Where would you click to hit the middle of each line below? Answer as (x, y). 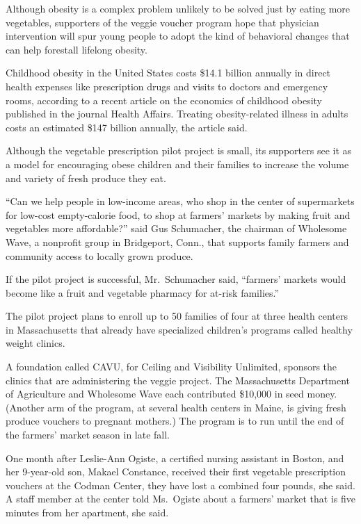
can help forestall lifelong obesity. (77, 49)
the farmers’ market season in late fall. (88, 435)
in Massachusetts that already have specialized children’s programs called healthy (179, 329)
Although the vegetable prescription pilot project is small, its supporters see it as (179, 150)
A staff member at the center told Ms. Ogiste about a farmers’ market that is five (180, 499)
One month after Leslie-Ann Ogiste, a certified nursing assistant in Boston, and (175, 458)
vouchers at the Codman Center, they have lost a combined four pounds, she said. (180, 485)
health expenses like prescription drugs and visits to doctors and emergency (167, 86)
